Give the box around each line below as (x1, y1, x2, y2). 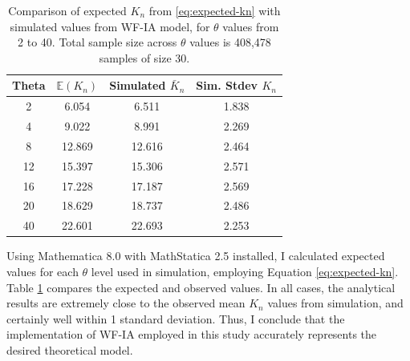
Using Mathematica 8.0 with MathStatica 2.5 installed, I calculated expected (6, 247, 385, 264)
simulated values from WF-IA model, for (10, 18, 210, 34)
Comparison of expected (8, 2, 127, 18)
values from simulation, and (267, 295, 404, 311)
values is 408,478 (189, 34, 271, 50)
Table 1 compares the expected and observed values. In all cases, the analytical (6, 279, 396, 295)
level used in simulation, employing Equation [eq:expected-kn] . (91, 263, 399, 279)
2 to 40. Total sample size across (18, 34, 177, 50)
